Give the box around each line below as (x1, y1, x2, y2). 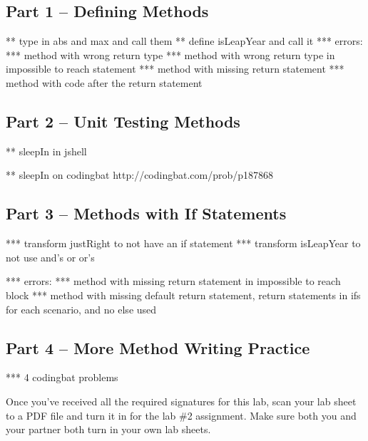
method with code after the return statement (6, 75, 203, 90)
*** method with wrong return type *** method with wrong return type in (6, 47, 335, 62)
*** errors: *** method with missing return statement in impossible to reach (6, 274, 341, 289)
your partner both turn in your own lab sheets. (6, 422, 211, 437)
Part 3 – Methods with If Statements (6, 202, 287, 224)
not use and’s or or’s (6, 249, 95, 264)
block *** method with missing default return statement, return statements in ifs (6, 287, 361, 302)
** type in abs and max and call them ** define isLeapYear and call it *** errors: (6, 33, 363, 48)
